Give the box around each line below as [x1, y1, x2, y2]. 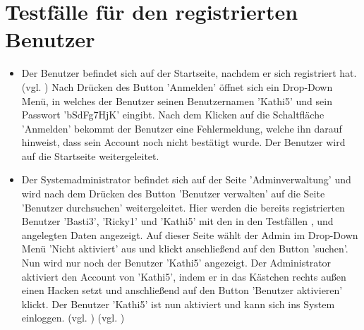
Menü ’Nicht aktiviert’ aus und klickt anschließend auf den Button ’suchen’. [21, 241, 348, 256]
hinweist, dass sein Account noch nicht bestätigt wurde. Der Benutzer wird [21, 135, 346, 149]
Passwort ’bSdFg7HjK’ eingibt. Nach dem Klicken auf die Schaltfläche [21, 107, 324, 122]
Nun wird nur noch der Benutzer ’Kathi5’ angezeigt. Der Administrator [21, 255, 332, 270]
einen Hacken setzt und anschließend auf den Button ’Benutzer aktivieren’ [21, 283, 343, 298]
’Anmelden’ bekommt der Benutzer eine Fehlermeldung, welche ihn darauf [21, 121, 342, 135]
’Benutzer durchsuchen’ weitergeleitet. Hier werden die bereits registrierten [21, 200, 345, 214]
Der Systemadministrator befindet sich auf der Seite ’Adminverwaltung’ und [21, 172, 351, 187]
